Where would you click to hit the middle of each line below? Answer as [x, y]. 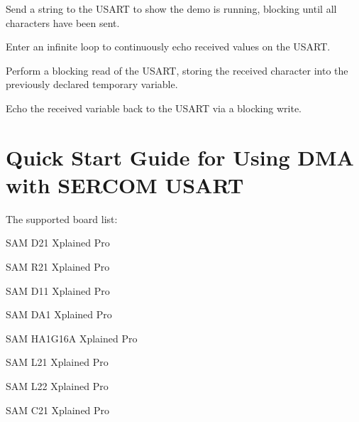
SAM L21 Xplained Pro [57, 362]
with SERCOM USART [125, 184]
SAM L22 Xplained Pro [57, 386]
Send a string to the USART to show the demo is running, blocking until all [171, 9]
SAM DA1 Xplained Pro [59, 314]
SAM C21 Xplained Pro [58, 410]
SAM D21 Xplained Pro [58, 243]
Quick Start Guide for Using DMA [180, 157]
